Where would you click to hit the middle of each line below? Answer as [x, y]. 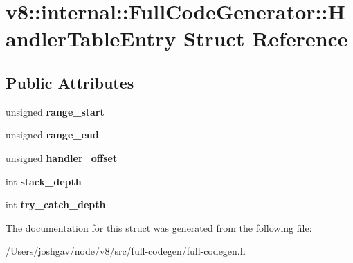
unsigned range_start [55, 111]
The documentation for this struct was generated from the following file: [159, 227]
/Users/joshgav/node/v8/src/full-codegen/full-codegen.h [126, 251]
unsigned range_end [52, 135]
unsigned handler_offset [62, 157]
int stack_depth [44, 181]
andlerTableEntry [91, 38]
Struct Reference [266, 38]
